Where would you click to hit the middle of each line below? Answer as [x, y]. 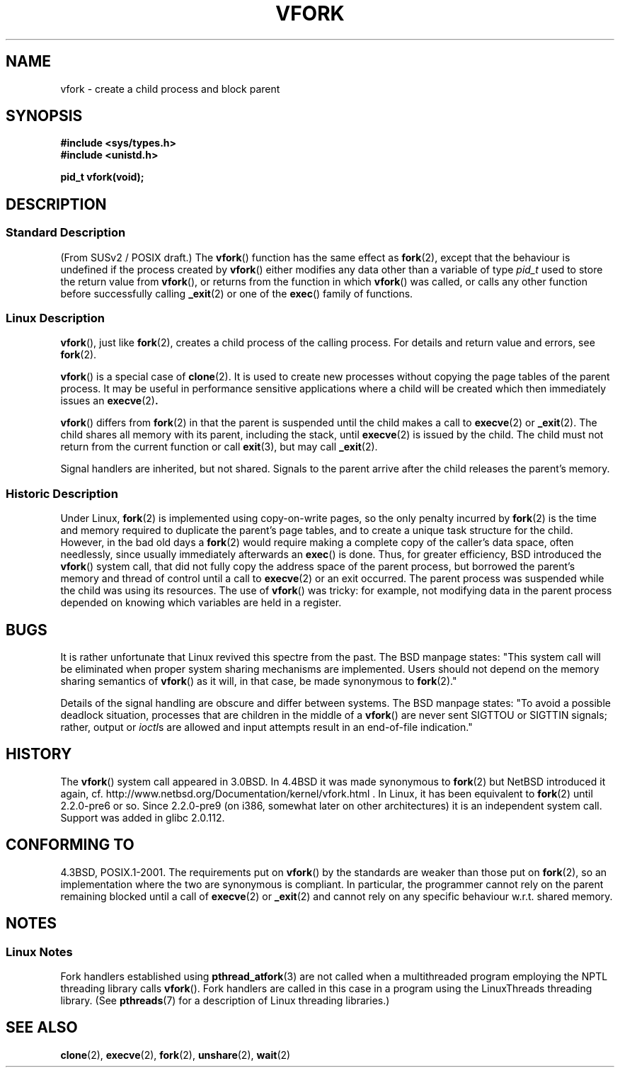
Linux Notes [39, 952]
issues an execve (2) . [109, 401]
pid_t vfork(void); [102, 177]
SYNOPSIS [44, 116]
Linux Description [55, 318]
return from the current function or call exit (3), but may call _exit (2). [219, 447]
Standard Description [66, 233]
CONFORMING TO [70, 845]
